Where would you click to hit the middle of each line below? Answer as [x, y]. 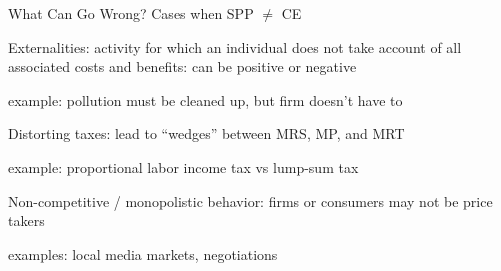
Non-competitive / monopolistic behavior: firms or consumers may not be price [250, 200]
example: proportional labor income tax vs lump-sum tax [183, 166]
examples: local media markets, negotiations [143, 253]
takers [26, 220]
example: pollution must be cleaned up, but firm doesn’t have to [205, 99]
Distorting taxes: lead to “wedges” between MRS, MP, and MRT [206, 133]
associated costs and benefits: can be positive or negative [182, 66]
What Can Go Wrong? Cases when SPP [131, 13]
